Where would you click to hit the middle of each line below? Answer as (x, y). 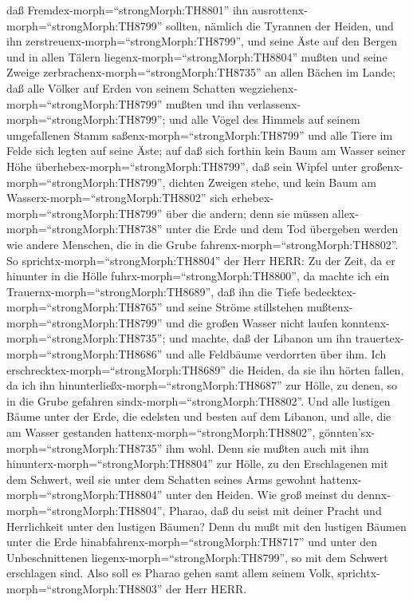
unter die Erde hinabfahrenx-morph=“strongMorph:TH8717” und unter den (192, 542)
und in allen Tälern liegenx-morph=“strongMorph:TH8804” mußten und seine (197, 56)
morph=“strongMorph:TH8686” (85, 354)
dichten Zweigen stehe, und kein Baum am (273, 182)
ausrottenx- (280, 10)
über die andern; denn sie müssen (248, 213)
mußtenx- (330, 307)
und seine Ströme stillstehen (235, 307)
